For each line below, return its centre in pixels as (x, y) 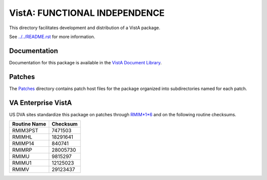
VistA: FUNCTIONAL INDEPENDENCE (87, 13)
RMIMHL (22, 137)
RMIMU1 (22, 163)
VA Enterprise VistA (41, 103)
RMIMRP (22, 150)
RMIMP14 (23, 143)
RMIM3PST (25, 131)
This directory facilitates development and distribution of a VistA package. (85, 28)
